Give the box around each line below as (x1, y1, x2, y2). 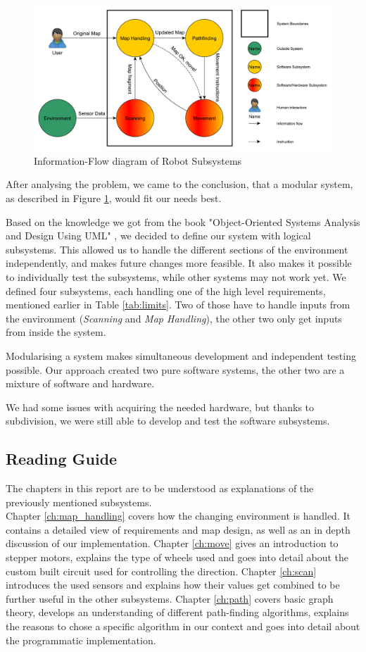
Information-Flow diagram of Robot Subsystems (34, 153, 242, 168)
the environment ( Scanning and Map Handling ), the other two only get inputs (6, 311, 342, 325)
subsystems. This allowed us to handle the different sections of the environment (6, 242, 348, 256)
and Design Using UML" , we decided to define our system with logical (6, 228, 311, 243)
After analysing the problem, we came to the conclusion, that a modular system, (6, 177, 353, 192)
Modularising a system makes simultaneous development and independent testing (6, 348, 356, 363)
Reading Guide (6, 448, 118, 470)
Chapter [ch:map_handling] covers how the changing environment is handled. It (6, 508, 351, 523)
